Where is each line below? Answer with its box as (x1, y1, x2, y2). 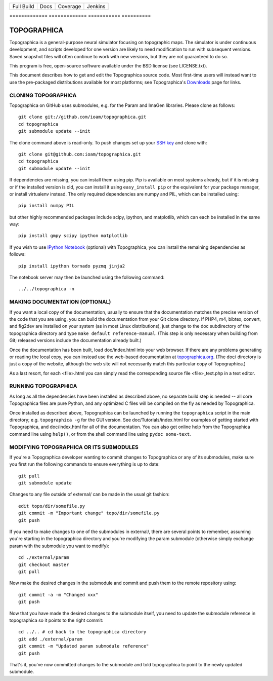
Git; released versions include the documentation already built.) (9, 337, 142, 344)
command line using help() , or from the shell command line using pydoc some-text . (9, 431, 192, 437)
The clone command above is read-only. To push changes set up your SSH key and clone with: (9, 139, 207, 145)
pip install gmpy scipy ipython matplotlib (18, 233, 128, 239)
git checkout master (18, 561, 69, 567)
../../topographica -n (18, 286, 75, 292)
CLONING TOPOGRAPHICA (9, 92, 77, 99)
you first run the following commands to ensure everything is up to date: (9, 461, 160, 467)
